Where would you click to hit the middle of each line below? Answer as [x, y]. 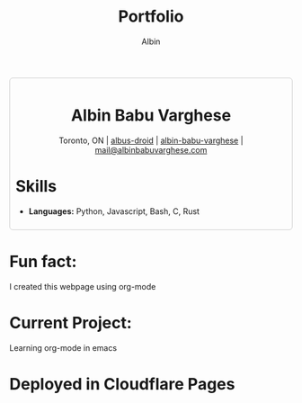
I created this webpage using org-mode [83, 286]
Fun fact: [43, 262]
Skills [36, 187]
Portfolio [151, 17]
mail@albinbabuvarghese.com [151, 149]
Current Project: [71, 322]
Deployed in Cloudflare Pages [122, 384]
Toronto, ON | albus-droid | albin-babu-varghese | [151, 140]
